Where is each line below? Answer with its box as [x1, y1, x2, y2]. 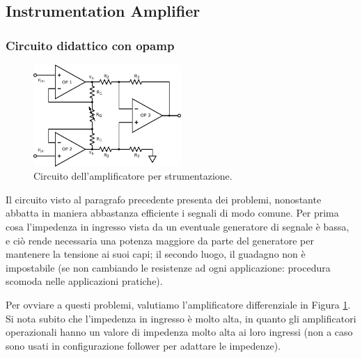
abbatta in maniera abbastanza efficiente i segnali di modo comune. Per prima [6, 205, 339, 220]
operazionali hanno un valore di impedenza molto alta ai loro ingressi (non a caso [6, 325, 353, 339]
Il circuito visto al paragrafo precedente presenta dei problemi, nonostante [6, 192, 322, 206]
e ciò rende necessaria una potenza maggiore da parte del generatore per [6, 233, 314, 247]
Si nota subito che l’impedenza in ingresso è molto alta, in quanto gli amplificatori [6, 311, 356, 325]
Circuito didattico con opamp [6, 36, 175, 54]
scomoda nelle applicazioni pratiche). [6, 274, 163, 288]
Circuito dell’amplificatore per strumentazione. [33, 169, 233, 183]
